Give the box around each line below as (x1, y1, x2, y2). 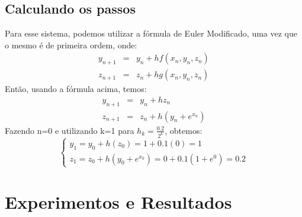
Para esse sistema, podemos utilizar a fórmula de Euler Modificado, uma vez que (5, 27, 298, 40)
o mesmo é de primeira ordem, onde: (5, 38, 137, 51)
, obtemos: (165, 124, 203, 136)
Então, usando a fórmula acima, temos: (5, 83, 147, 95)
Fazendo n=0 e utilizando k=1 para (5, 124, 134, 136)
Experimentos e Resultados (5, 190, 232, 214)
